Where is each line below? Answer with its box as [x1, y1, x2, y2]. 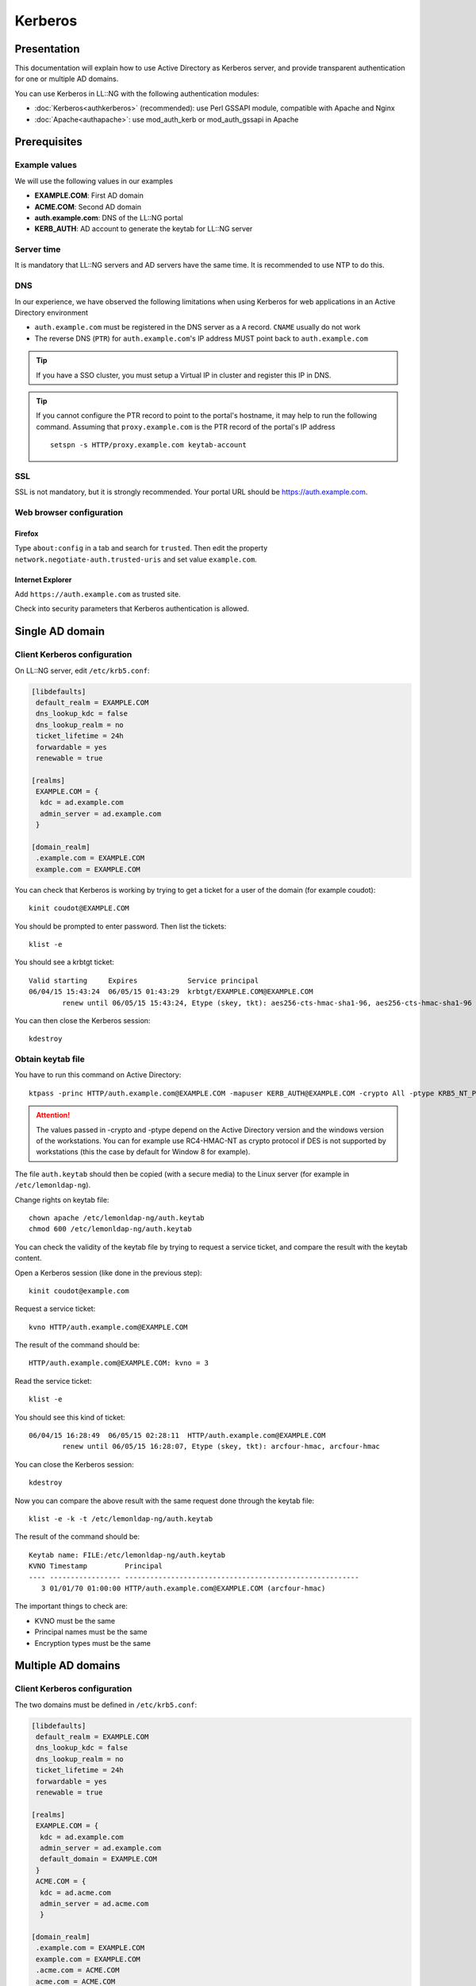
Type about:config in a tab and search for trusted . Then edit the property [14, 543, 268, 553]
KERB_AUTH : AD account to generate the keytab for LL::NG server [34, 224, 253, 234]
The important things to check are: [14, 1602, 129, 1611]
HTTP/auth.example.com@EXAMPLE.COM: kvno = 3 [29, 1358, 209, 1368]
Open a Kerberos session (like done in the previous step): [14, 1268, 202, 1277]
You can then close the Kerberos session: [14, 1015, 151, 1025]
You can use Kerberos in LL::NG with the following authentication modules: [14, 88, 259, 99]
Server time [14, 244, 61, 255]
